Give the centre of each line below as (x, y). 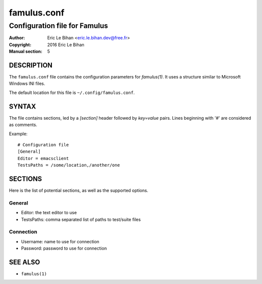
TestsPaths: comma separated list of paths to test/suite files (81, 219)
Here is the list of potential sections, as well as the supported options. (79, 190)
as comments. (23, 125)
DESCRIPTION (31, 65)
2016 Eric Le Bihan (66, 45)
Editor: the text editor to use (49, 213)
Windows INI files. (27, 84)
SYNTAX (23, 106)
